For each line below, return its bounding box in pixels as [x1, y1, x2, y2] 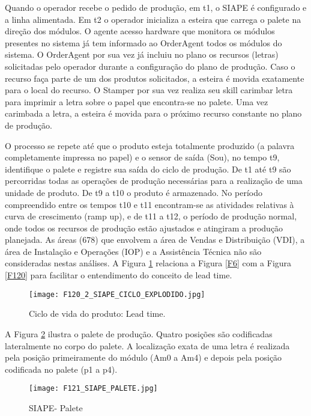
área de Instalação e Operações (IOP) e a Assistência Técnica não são [5, 245, 262, 257]
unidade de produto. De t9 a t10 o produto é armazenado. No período [5, 186, 262, 198]
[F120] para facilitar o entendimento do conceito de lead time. [5, 269, 232, 281]
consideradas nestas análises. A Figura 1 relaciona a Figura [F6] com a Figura [5, 257, 292, 269]
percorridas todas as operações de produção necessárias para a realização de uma [5, 174, 303, 187]
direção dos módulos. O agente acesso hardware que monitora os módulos [5, 25, 275, 37]
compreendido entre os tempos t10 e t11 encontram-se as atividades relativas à [5, 198, 294, 210]
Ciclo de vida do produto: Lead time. [29, 307, 166, 320]
